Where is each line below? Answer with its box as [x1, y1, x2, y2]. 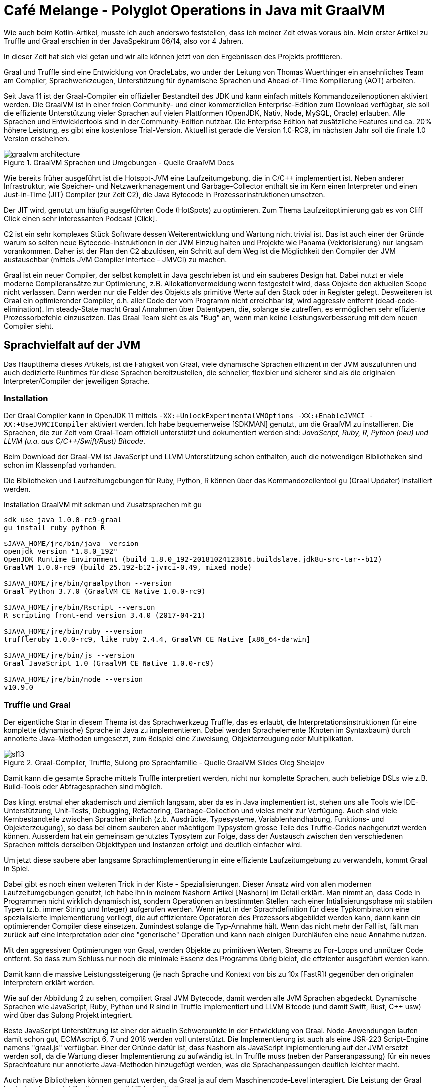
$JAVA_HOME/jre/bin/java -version [4, 540, 139, 548]
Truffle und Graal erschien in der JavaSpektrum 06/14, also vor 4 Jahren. [4, 36, 243, 45]
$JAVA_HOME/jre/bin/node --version [4, 675, 143, 684]
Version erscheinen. [4, 134, 70, 143]
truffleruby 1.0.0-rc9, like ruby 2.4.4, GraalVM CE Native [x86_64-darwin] [4, 635, 311, 644]
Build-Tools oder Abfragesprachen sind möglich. [4, 782, 163, 791]
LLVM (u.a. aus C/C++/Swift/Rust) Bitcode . [4, 437, 145, 446]
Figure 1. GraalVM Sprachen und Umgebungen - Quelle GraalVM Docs [4, 158, 234, 167]
